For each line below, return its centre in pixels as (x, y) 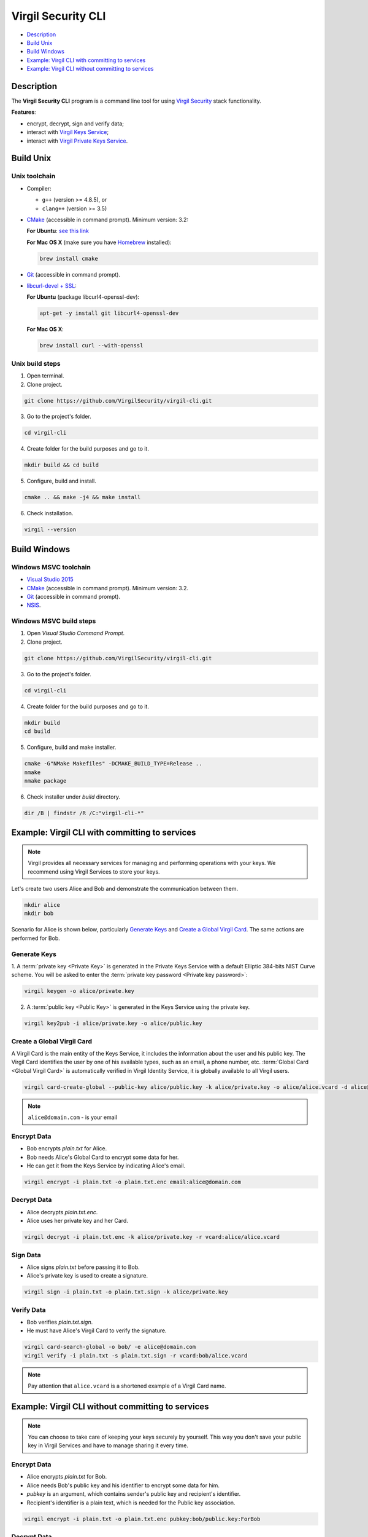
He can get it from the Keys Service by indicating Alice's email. (106, 1166)
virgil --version (50, 530)
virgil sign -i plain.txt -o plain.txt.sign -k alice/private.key (126, 1292)
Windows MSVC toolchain (51, 567)
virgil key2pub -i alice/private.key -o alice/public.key (113, 1023)
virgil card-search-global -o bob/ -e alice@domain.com (110, 1347)
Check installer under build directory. (74, 797)
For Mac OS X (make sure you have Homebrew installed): (99, 242)
